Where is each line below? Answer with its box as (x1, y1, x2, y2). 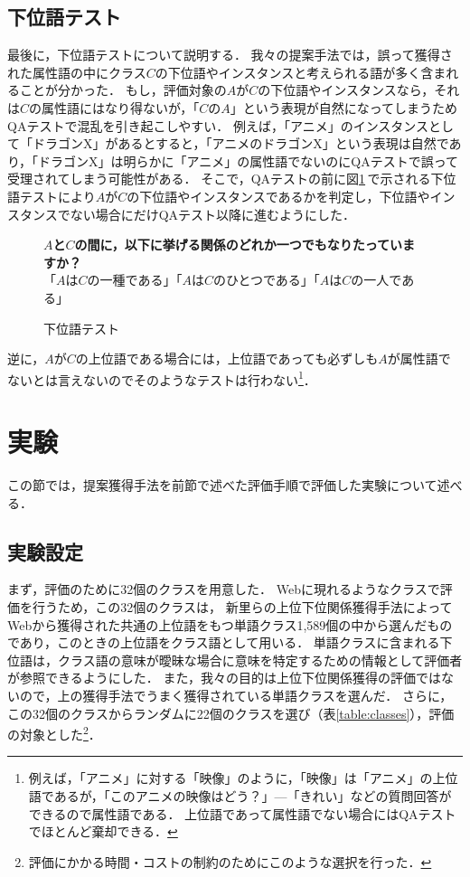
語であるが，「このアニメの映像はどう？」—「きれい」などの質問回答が (28, 787, 452, 806)
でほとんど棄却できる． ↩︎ (28, 822, 178, 841)
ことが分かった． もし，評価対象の (19, 80, 227, 99)
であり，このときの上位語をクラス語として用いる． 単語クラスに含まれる (7, 633, 440, 652)
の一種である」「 (87, 270, 183, 289)
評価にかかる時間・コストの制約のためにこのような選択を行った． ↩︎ (28, 852, 432, 871)
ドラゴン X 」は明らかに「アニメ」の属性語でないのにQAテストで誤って (38, 151, 458, 170)
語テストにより (7, 186, 96, 205)
